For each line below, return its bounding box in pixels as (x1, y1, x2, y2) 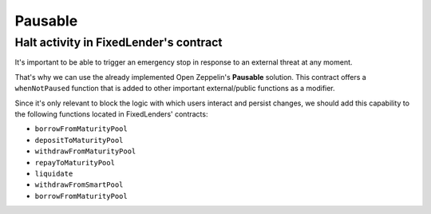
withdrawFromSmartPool (34, 180, 124, 189)
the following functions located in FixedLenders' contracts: (14, 109, 208, 119)
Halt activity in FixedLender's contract (14, 35, 223, 50)
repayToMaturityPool (34, 158, 116, 167)
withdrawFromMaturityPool (34, 147, 136, 156)
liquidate (34, 168, 73, 178)
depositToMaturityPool (34, 136, 124, 145)
